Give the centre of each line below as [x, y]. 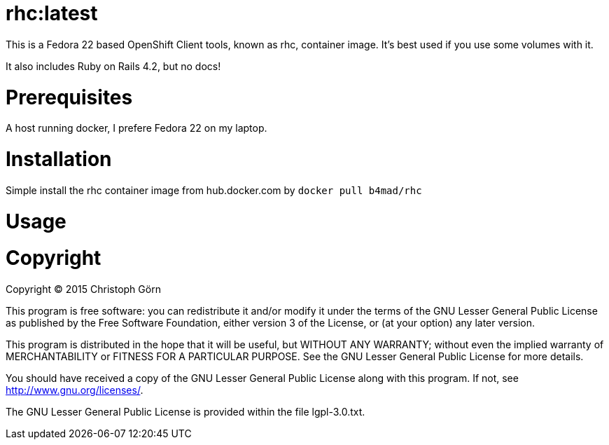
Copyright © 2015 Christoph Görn [83, 289]
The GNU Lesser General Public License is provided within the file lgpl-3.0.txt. [185, 412]
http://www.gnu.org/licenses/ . [75, 390]
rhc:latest [52, 13]
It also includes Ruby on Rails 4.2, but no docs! [113, 66]
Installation [59, 159]
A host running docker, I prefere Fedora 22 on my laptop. [136, 128]
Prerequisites [69, 97]
